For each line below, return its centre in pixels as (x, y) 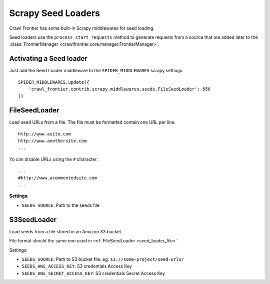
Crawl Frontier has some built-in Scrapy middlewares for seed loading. (82, 28)
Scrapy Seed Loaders (54, 13)
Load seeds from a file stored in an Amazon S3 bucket (65, 231)
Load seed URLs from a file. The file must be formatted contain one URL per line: (92, 122)
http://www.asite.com (44, 134)
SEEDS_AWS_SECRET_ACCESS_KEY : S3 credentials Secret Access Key (93, 273)
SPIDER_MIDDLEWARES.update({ (54, 82)
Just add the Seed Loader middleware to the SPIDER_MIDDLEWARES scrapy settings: (96, 71)
